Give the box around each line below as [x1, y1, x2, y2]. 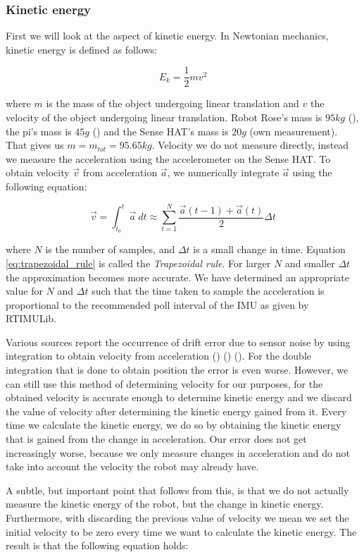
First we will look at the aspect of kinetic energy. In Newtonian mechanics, [6, 28, 329, 43]
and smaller [284, 255, 335, 270]
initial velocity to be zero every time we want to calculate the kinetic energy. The [6, 524, 357, 539]
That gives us [6, 137, 64, 152]
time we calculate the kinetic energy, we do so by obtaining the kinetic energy [6, 417, 341, 432]
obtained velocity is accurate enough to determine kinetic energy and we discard [6, 390, 352, 405]
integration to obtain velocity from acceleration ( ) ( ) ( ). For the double [6, 348, 312, 363]
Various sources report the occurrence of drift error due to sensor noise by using [6, 334, 351, 349]
